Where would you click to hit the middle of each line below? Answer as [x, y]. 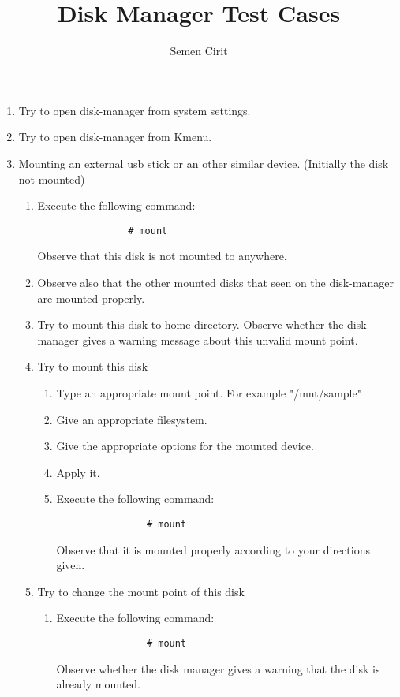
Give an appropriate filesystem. [132, 419]
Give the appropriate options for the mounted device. [185, 446]
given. [71, 565]
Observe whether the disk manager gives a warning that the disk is [218, 668]
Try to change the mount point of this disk [141, 591]
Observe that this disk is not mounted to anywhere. [162, 256]
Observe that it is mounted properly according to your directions [213, 549]
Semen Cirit [199, 51]
